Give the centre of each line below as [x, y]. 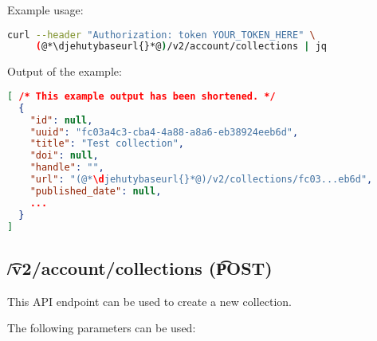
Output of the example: [65, 71]
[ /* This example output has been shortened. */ [141, 96]
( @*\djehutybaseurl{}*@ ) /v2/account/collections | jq [181, 47]
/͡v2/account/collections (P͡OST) [140, 267]
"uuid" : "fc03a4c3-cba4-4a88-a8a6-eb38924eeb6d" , [164, 132]
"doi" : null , [64, 156]
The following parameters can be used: [102, 328]
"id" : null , [61, 120]
